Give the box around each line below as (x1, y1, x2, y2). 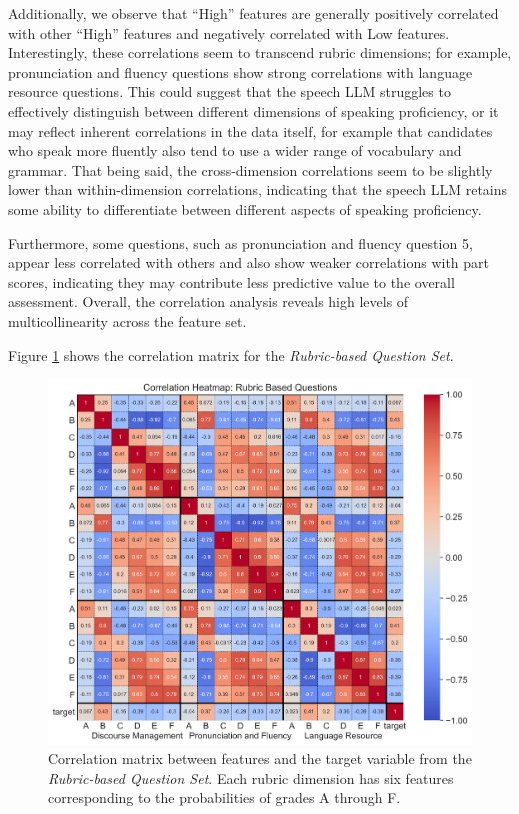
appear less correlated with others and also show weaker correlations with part (8, 252, 490, 273)
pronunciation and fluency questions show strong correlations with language (8, 61, 473, 82)
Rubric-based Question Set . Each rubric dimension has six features (48, 767, 454, 788)
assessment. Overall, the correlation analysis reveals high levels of (8, 291, 409, 312)
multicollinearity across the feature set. (8, 310, 247, 331)
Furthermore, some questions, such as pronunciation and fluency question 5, (8, 232, 473, 253)
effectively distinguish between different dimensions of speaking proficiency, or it (8, 100, 499, 121)
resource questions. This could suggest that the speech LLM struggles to (8, 81, 451, 102)
